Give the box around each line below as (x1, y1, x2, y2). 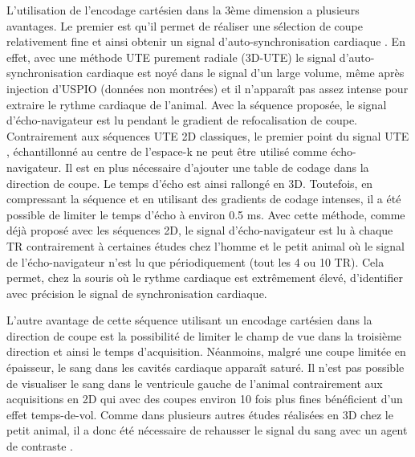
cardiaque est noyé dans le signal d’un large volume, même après (86, 64, 405, 81)
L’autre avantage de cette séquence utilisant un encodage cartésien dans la (6, 312, 372, 328)
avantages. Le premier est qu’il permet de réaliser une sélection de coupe (6, 17, 363, 34)
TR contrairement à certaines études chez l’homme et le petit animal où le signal (6, 237, 405, 254)
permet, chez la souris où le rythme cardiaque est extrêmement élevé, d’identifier (6, 269, 403, 286)
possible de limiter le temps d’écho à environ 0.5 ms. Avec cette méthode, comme (6, 206, 405, 222)
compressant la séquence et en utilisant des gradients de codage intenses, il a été (6, 190, 401, 207)
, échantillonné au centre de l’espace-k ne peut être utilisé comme (6, 143, 328, 160)
